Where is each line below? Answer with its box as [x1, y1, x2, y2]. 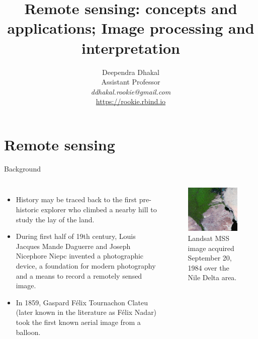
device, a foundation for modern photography [16, 260, 156, 271]
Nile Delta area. [188, 272, 237, 283]
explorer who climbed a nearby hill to [41, 204, 157, 214]
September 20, [188, 252, 232, 263]
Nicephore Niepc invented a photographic [16, 250, 144, 261]
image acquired [188, 242, 234, 253]
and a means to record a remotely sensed [16, 270, 142, 281]
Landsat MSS [188, 233, 229, 243]
